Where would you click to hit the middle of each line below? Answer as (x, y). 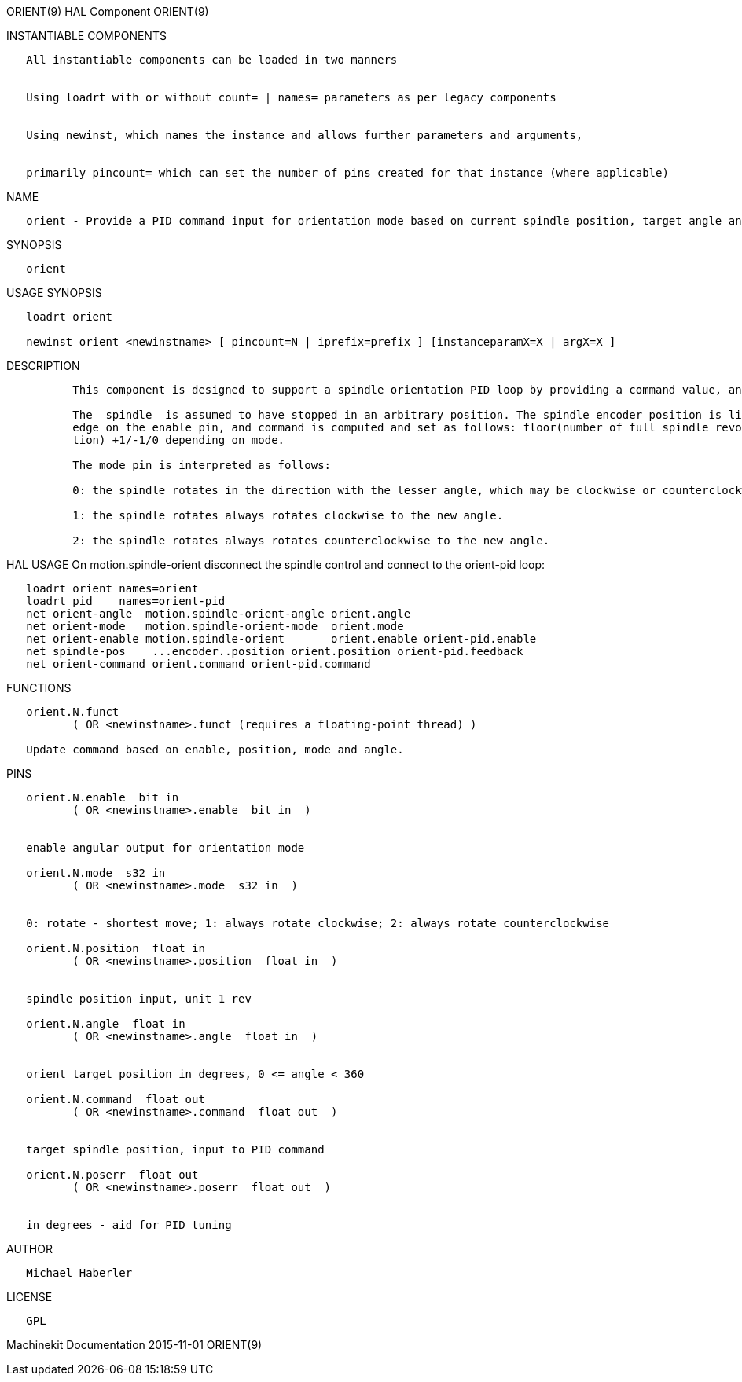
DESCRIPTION (43, 366)
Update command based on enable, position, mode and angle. (215, 750)
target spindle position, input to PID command (175, 1149)
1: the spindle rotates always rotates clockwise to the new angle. (288, 515)
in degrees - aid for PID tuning (129, 1225)
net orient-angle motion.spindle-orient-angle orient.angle (219, 614)
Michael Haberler (79, 1273)
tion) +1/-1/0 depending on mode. (179, 440)
